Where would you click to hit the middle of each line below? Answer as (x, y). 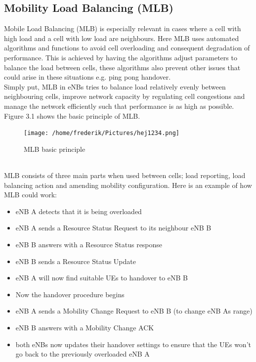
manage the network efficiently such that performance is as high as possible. (119, 106)
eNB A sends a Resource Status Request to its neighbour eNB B (113, 228)
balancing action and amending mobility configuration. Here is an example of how (128, 185)
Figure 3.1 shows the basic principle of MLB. (72, 115)
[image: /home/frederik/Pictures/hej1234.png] (102, 133)
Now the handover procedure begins (70, 294)
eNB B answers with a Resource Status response (89, 244)
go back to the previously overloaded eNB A (83, 354)
